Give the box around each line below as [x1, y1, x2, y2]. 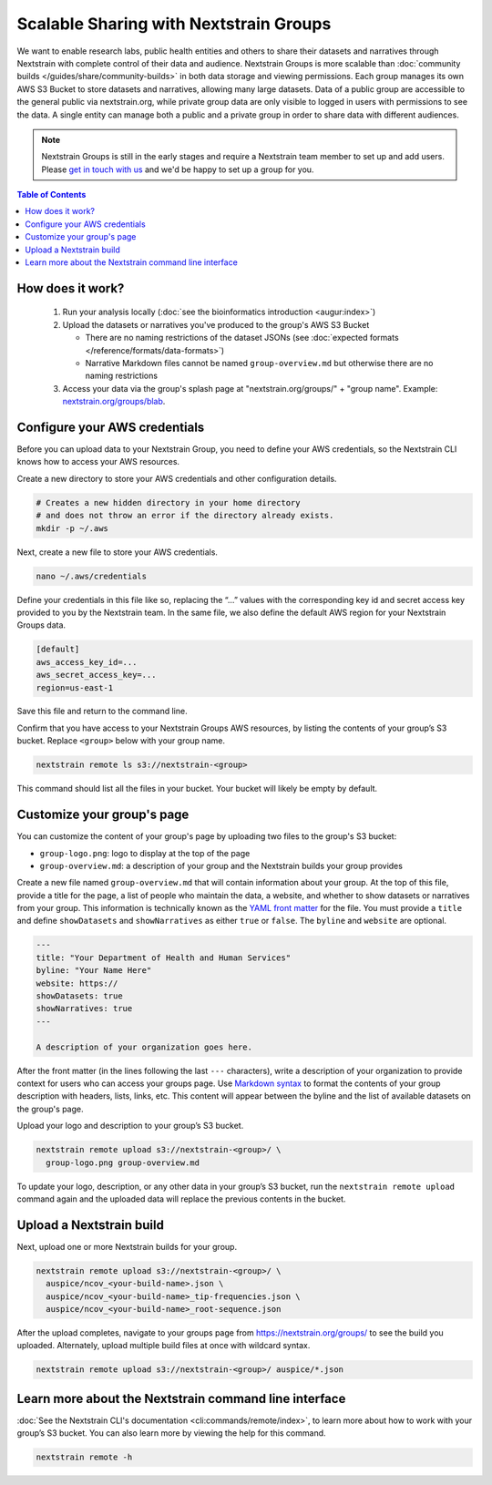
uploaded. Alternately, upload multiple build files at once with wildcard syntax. [16, 1340, 311, 1351]
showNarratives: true [36, 1003, 133, 1014]
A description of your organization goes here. [36, 1041, 252, 1052]
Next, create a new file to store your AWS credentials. [16, 547, 219, 558]
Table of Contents [16, 189, 87, 200]
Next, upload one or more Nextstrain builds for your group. [16, 1241, 237, 1252]
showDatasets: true [36, 991, 123, 1001]
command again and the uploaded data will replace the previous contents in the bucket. [16, 1193, 346, 1204]
